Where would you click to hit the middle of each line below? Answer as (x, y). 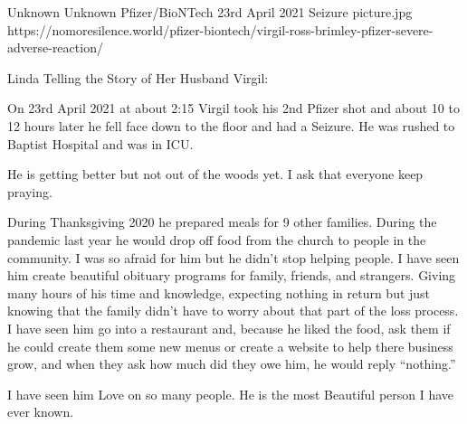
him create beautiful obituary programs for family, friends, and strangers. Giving (232, 275)
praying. (30, 191)
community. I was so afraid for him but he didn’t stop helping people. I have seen (233, 257)
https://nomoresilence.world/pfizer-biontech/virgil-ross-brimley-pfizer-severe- (220, 29)
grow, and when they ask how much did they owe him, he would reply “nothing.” (232, 364)
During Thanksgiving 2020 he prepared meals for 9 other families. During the (222, 222)
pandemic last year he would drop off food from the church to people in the (217, 239)
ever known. (41, 412)
